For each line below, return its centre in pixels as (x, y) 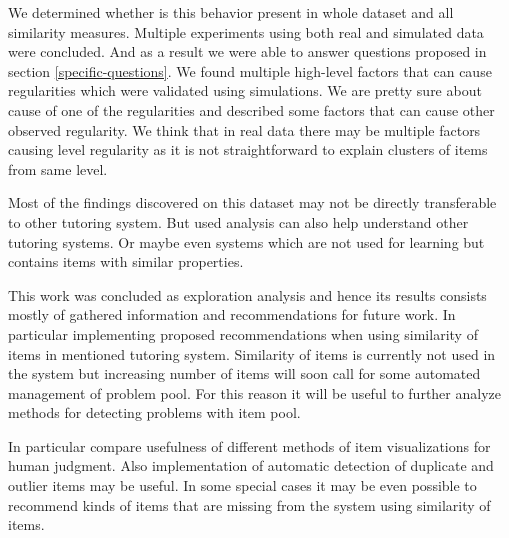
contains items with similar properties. (126, 261)
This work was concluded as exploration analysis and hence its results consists (247, 294)
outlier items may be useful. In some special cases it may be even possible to (242, 485)
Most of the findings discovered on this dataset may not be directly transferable (252, 202)
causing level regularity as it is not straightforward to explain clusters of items (248, 149)
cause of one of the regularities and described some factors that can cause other (251, 109)
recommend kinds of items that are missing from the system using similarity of (249, 504)
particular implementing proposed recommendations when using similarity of (243, 333)
